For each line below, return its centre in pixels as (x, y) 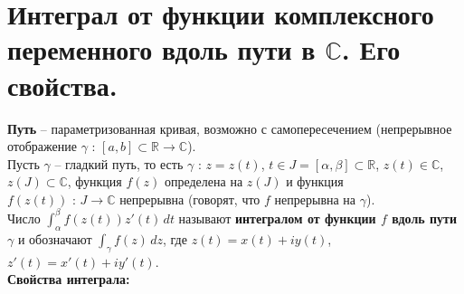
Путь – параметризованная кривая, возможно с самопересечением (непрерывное (230, 128)
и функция (315, 181)
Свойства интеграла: (69, 279)
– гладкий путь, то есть (119, 163)
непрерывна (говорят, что (190, 199)
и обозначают (55, 238)
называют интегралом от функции (277, 218)
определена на (204, 181)
